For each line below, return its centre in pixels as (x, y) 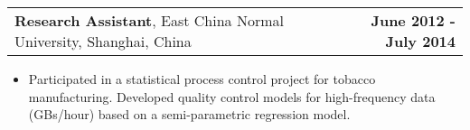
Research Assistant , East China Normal (149, 20)
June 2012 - (413, 20)
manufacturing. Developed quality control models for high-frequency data (232, 96)
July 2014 (420, 41)
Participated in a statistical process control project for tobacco (202, 79)
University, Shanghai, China (103, 41)
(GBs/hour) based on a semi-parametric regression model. (189, 114)
